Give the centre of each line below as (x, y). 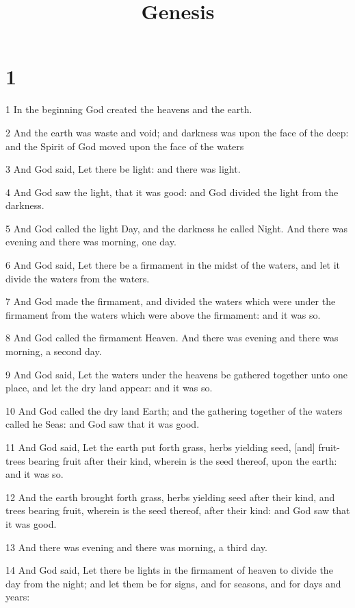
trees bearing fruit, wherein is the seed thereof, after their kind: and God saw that (178, 510)
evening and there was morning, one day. (91, 242)
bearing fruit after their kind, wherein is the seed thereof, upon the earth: (183, 460)
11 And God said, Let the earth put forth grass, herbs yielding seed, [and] (160, 447)
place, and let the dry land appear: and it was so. (109, 388)
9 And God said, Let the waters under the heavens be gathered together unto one (176, 374)
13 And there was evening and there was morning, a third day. (136, 547)
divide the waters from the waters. (78, 278)
